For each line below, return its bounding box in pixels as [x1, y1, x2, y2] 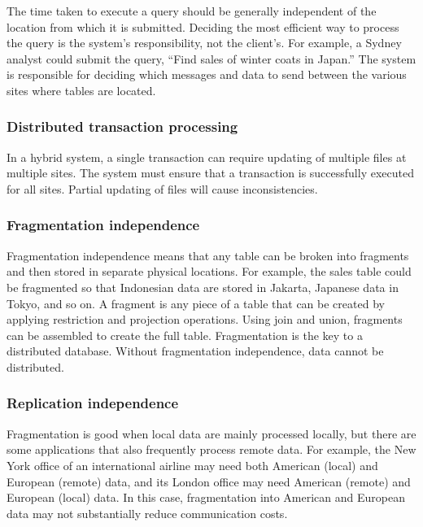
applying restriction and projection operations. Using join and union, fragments [7, 311, 403, 328]
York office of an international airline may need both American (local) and [7, 456, 378, 473]
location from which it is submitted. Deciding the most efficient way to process [7, 18, 399, 35]
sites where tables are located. [7, 81, 156, 98]
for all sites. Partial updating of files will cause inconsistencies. [7, 180, 318, 197]
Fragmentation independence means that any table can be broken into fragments [7, 246, 409, 263]
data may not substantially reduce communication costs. [7, 504, 288, 521]
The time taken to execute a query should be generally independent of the [7, 2, 377, 19]
